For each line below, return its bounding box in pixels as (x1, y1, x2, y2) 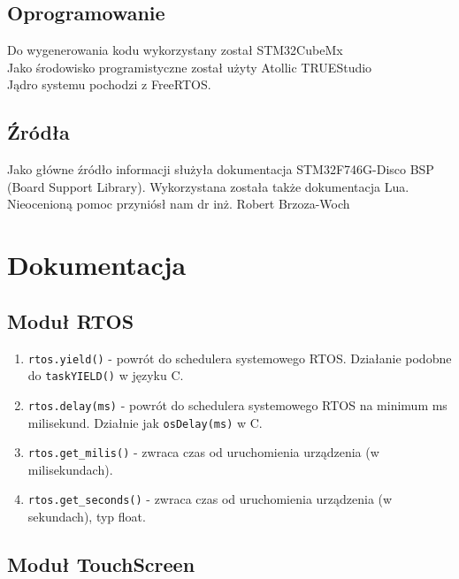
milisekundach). (27, 460, 113, 478)
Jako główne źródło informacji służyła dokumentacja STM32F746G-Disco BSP (7, 160, 434, 179)
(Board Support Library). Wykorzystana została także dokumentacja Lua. (7, 177, 409, 195)
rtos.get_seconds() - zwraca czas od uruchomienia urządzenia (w (27, 490, 393, 508)
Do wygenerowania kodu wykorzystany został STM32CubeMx (7, 41, 343, 59)
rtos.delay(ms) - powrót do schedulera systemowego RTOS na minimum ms (27, 395, 448, 414)
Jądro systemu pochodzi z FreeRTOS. (7, 75, 211, 94)
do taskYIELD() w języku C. (27, 366, 184, 385)
